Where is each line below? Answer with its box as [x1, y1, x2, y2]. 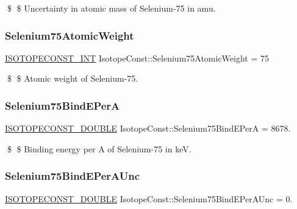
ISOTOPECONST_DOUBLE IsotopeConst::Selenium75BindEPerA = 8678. [5, 122, 291, 135]
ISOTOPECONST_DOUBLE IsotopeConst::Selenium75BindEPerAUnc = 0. [5, 192, 293, 205]
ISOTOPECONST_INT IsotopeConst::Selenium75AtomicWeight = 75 [5, 51, 270, 64]
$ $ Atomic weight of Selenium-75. [7, 72, 138, 85]
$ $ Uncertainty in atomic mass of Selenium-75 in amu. [7, 2, 216, 14]
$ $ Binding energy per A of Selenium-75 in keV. [7, 142, 191, 155]
